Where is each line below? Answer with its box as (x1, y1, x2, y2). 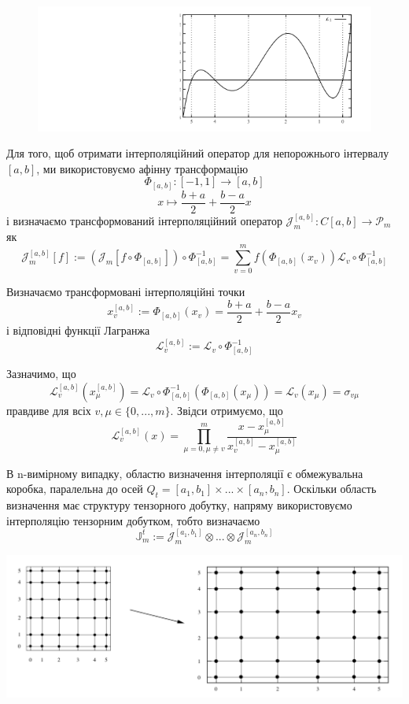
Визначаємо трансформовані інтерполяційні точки (6, 283, 245, 300)
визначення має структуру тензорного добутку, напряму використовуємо (6, 497, 352, 513)
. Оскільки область (286, 480, 377, 497)
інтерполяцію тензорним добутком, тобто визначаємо (6, 512, 260, 528)
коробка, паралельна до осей (6, 480, 143, 497)
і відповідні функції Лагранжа (6, 322, 150, 339)
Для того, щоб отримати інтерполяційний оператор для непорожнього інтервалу (6, 145, 389, 161)
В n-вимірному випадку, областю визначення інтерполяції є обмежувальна (6, 465, 363, 481)
